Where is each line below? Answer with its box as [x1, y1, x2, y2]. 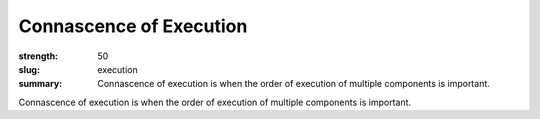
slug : [18, 63, 40, 75]
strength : [18, 50, 59, 62]
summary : [18, 78, 63, 90]
